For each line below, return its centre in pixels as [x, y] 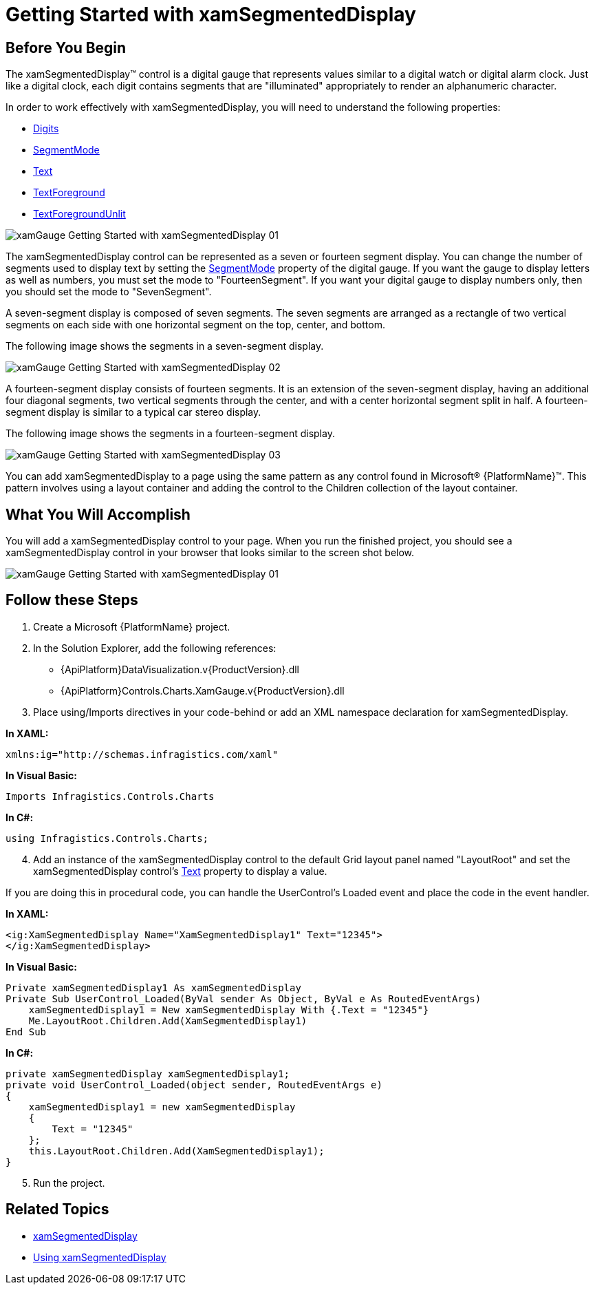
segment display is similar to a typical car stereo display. [133, 412]
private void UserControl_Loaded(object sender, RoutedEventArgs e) [194, 1085]
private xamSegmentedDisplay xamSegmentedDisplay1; [148, 1074]
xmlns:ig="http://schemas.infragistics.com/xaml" [142, 754]
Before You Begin [66, 47]
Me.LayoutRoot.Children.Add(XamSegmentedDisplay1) [168, 1021]
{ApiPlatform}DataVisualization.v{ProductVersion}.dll [180, 669]
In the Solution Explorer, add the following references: [155, 648]
